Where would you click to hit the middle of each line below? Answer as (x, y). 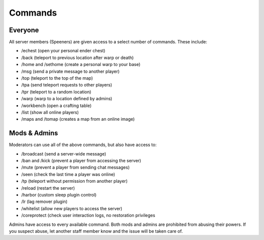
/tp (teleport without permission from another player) (75, 181)
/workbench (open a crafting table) (56, 106)
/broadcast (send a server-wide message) (64, 153)
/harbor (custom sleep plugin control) (59, 195)
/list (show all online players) (50, 112)
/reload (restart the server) (48, 188)
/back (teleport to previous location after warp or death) (77, 57)
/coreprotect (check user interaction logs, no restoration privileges (88, 216)
